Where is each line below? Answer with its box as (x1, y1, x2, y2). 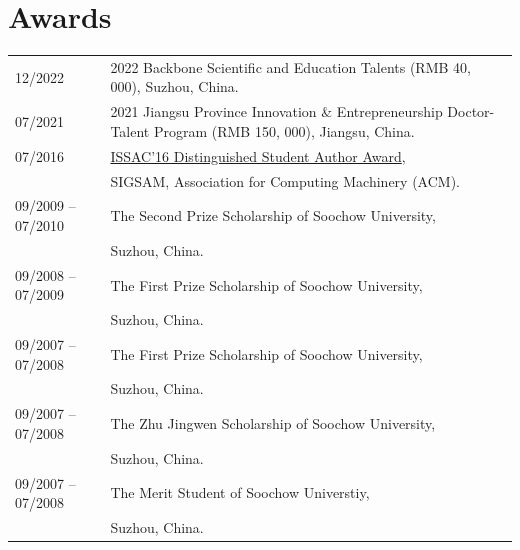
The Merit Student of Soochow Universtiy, (110, 482, 370, 503)
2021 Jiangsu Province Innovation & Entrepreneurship (110, 101, 443, 122)
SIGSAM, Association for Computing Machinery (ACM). (110, 170, 460, 191)
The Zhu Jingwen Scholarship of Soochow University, (110, 413, 436, 434)
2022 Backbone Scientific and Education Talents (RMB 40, (110, 56, 471, 77)
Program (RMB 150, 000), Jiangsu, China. (153, 120, 415, 141)
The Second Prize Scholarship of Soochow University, (110, 205, 436, 226)
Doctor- (447, 101, 495, 122)
